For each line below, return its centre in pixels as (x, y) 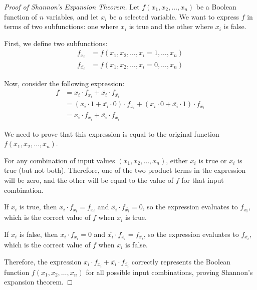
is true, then (38, 207)
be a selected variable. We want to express (174, 16)
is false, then (39, 234)
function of (21, 16)
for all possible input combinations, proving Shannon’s (169, 272)
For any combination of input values (60, 160)
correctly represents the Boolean (181, 261)
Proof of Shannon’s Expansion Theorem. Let (72, 7)
